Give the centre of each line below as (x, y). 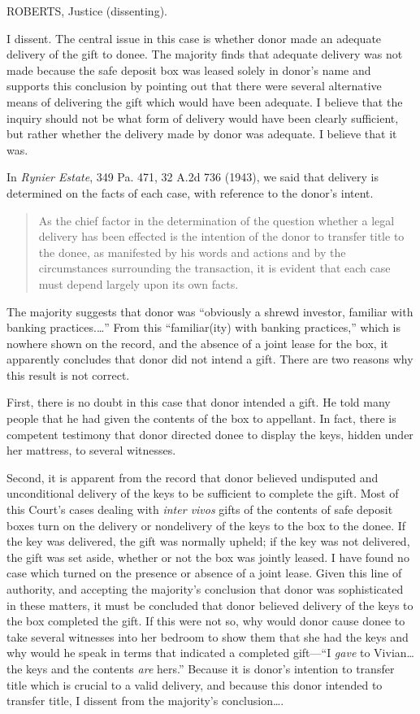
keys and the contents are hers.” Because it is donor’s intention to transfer (210, 668)
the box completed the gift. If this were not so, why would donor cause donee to (206, 621)
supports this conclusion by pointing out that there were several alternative (194, 86)
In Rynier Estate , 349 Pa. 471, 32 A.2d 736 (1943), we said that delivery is (193, 177)
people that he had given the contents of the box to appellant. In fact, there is (201, 418)
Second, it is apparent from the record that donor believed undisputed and (193, 477)
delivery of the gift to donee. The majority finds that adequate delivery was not (205, 54)
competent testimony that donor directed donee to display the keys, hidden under (210, 434)
